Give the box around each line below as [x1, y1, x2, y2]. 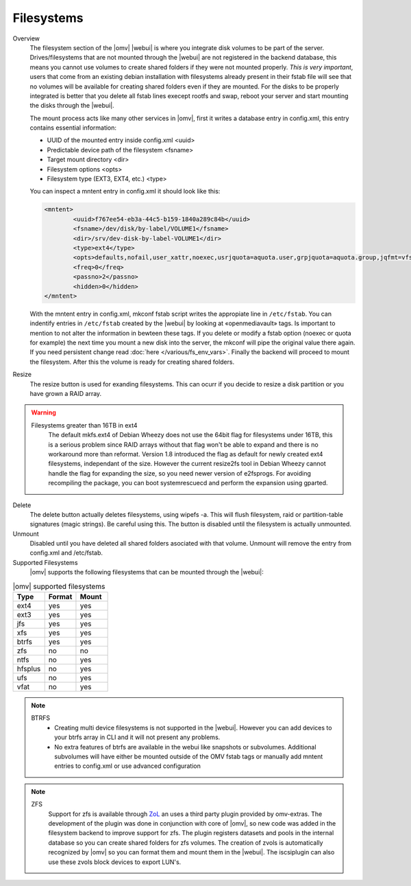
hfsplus [16, 664, 41, 674]
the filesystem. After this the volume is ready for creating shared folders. [29, 358, 235, 366]
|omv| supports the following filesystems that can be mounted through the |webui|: [29, 568, 264, 576]
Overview [12, 34, 40, 43]
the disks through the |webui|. [29, 102, 114, 110]
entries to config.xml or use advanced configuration [54, 762, 201, 770]
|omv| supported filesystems [12, 581, 105, 591]
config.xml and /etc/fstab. [29, 549, 103, 557]
